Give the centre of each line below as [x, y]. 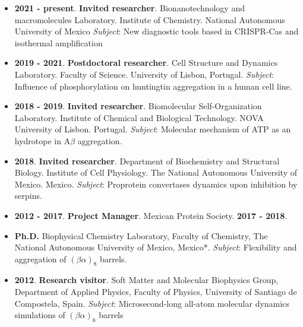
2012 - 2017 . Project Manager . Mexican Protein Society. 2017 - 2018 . [151, 215]
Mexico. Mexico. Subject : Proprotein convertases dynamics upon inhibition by [156, 184]
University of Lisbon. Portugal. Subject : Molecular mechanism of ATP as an [153, 129]
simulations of [40, 315]
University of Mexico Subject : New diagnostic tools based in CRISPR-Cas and [157, 31]
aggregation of [40, 258]
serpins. [28, 196]
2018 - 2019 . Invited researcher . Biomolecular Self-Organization [138, 106]
